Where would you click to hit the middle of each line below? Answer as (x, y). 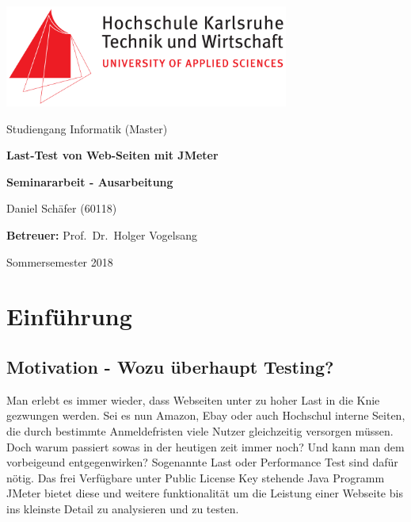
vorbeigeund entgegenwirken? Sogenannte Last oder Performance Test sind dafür (202, 462)
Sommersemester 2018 (60, 261)
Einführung (69, 316)
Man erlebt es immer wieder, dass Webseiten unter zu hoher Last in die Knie (193, 399)
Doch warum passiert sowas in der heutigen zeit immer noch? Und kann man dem (205, 446)
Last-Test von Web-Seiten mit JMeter (112, 155)
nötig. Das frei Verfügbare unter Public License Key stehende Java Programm (196, 477)
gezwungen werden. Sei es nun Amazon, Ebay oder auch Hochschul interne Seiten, (206, 415)
